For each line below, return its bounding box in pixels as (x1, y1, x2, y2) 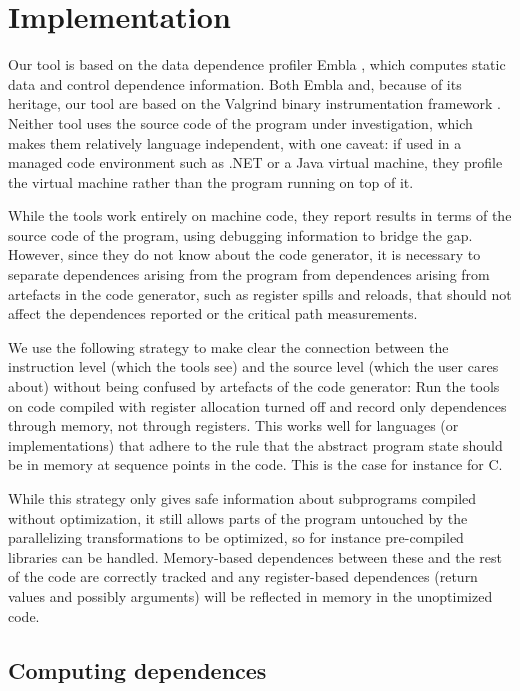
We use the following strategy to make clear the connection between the (8, 336, 449, 357)
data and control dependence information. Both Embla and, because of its (8, 73, 462, 94)
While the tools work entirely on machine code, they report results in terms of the (8, 205, 512, 226)
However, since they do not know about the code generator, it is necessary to (8, 244, 481, 265)
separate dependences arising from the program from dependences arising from (8, 264, 490, 285)
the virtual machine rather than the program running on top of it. (8, 171, 414, 192)
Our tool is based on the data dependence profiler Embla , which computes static (8, 54, 506, 75)
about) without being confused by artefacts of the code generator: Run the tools (8, 376, 500, 397)
